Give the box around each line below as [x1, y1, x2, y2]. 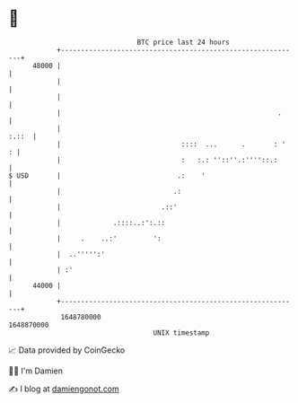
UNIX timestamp [153, 328, 210, 337]
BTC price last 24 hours [136, 38, 230, 47]
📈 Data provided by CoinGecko [8, 345, 126, 355]
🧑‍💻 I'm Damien [8, 365, 64, 376]
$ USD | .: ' [8, 171, 206, 180]
